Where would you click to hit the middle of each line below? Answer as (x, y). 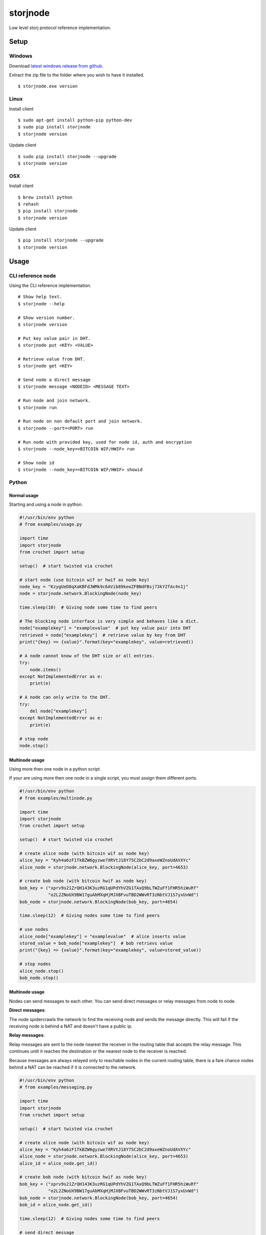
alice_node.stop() (42, 971)
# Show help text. (40, 297)
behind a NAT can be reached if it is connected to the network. (73, 1067)
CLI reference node (33, 276)
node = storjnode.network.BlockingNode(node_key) (81, 594)
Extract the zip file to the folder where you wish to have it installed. (77, 75)
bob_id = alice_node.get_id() (56, 1205)
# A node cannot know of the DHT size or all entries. (87, 656)
